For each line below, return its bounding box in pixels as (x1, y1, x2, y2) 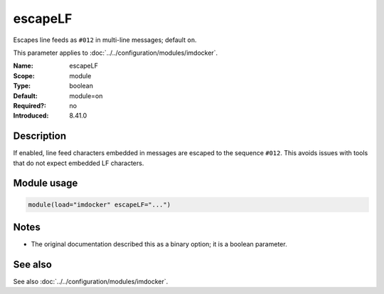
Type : (13, 82, 31, 90)
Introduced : (13, 111, 49, 120)
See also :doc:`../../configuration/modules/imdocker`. (13, 277, 169, 285)
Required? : (13, 101, 46, 110)
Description (13, 130, 67, 142)
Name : (13, 61, 33, 70)
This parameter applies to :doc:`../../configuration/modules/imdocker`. (13, 48, 218, 57)
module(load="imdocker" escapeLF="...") (28, 200, 171, 209)
